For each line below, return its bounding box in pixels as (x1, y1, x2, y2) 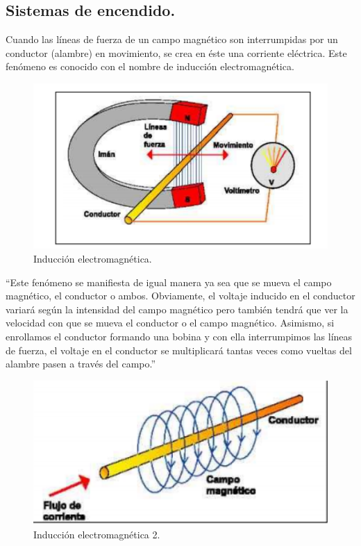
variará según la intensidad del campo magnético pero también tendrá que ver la (6, 301, 349, 316)
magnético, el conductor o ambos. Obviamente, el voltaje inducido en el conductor (6, 288, 355, 303)
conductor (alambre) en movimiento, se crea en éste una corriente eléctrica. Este (6, 45, 347, 60)
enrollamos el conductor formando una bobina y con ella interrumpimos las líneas (6, 329, 353, 344)
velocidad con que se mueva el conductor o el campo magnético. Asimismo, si (6, 315, 335, 330)
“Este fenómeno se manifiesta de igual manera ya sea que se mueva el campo (6, 274, 332, 289)
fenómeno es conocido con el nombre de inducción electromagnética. (6, 59, 294, 74)
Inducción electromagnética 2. (33, 527, 160, 541)
